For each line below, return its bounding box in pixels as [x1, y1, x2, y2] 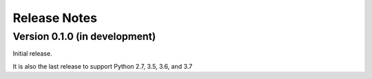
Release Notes [12, 10, 98, 25]
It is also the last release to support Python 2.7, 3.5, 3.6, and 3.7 [12, 62, 193, 70]
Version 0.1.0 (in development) [12, 30, 156, 43]
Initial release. [12, 49, 52, 58]
